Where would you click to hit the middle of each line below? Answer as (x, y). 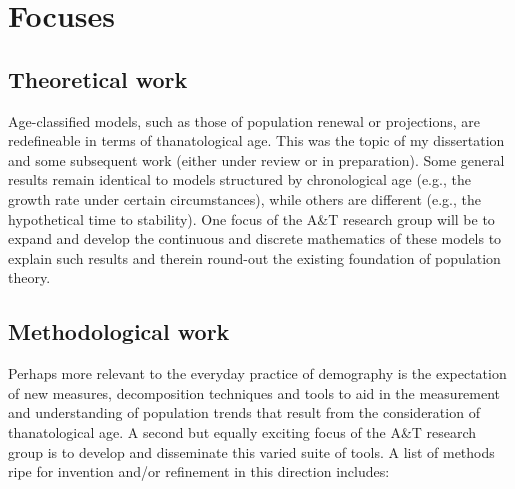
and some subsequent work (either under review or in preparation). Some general (256, 159)
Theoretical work (98, 78)
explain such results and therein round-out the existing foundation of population (254, 257)
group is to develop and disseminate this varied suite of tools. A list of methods (251, 451)
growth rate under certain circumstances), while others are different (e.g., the (245, 198)
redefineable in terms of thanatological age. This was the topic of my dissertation (256, 140)
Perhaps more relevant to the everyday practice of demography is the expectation (257, 373)
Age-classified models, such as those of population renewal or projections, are (244, 120)
